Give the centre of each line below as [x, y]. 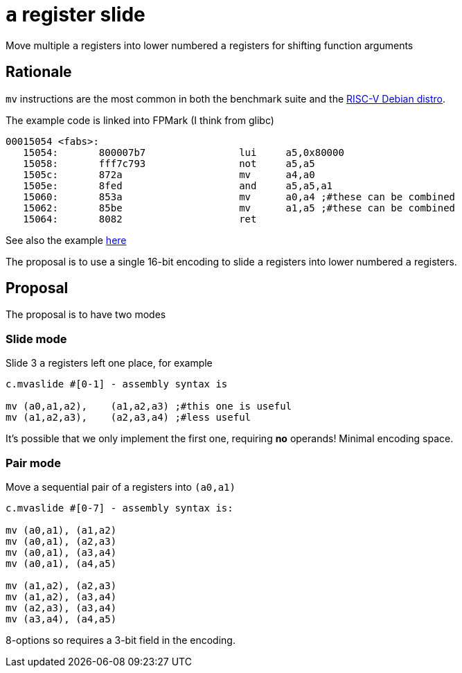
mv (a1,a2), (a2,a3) [61, 585]
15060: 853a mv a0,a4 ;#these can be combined [239, 196]
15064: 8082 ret [140, 219]
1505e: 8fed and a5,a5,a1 [178, 185]
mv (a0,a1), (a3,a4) [61, 552]
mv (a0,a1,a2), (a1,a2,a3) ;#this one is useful [149, 407]
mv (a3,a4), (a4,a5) [61, 619]
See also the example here [66, 240]
